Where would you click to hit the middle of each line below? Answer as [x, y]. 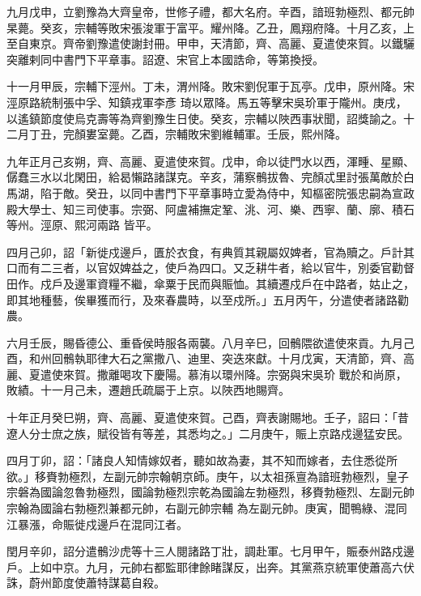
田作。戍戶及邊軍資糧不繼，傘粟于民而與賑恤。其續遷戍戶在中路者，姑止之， [210, 283]
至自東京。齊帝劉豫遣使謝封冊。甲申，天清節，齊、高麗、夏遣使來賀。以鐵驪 [210, 43]
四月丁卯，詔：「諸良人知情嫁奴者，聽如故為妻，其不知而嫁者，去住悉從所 [202, 460]
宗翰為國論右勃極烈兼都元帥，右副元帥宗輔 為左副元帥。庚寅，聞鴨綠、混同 [207, 508]
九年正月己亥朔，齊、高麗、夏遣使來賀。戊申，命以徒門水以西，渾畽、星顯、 [210, 161]
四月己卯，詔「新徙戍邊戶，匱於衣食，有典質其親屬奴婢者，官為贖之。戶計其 [210, 251]
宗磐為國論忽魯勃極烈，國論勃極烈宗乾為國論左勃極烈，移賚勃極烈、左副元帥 [210, 492]
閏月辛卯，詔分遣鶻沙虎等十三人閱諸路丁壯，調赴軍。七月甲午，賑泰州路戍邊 [210, 551]
